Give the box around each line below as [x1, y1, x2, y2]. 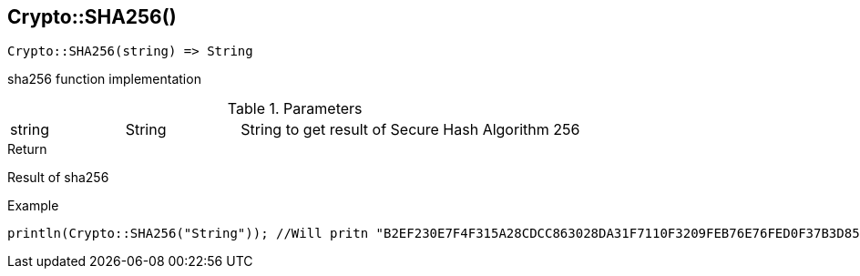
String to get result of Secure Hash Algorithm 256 [241, 120, 580, 139]
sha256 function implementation [7, 71, 201, 87]
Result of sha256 [7, 169, 109, 186]
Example [7, 198, 59, 214]
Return [7, 141, 47, 158]
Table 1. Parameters [227, 99, 363, 118]
